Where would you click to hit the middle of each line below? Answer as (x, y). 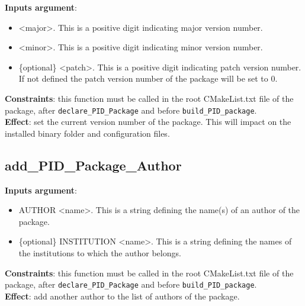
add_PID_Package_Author (93, 165)
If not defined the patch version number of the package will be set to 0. (148, 78)
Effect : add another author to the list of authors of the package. (122, 296)
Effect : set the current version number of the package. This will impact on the (148, 122)
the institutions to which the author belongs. (100, 252)
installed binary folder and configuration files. (87, 133)
